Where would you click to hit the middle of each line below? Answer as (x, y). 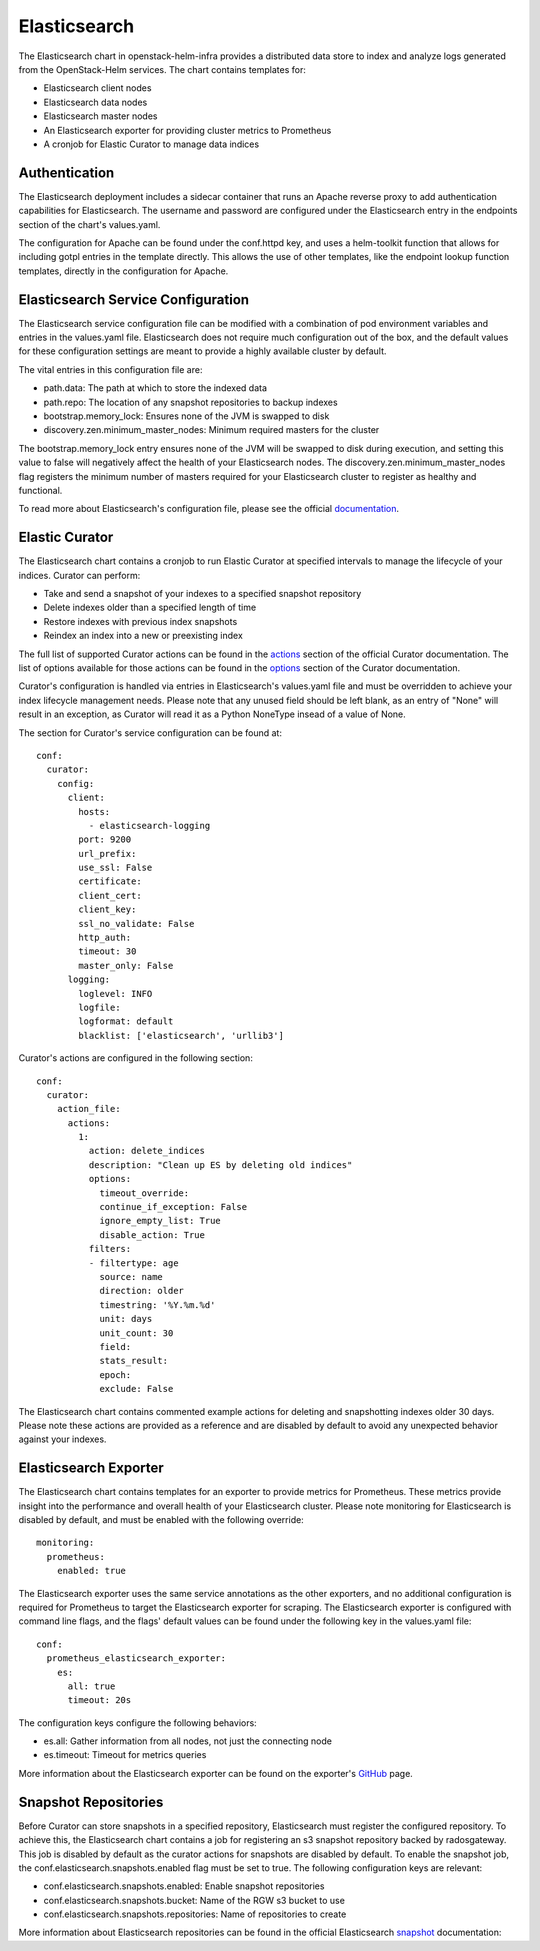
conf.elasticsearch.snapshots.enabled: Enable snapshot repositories (184, 1886)
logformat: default (126, 1021)
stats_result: (134, 1361)
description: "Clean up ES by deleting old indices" (220, 1164)
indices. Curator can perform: (79, 575)
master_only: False (126, 965)
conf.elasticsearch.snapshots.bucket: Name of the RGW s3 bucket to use (194, 1900)
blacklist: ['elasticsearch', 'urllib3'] (181, 1035)
